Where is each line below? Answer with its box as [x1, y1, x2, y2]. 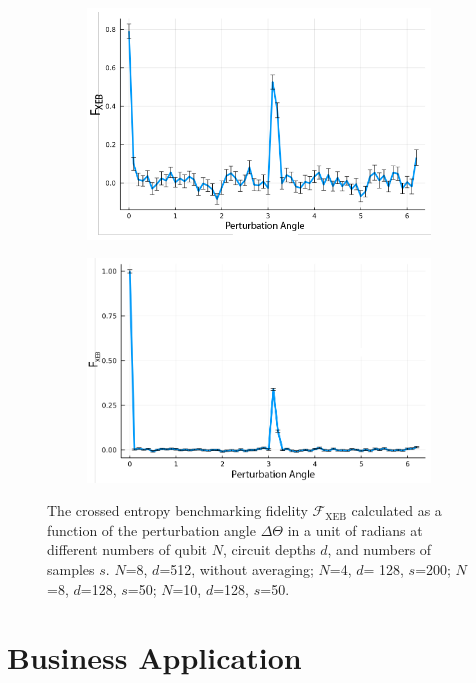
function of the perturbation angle [47, 519, 256, 540]
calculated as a [351, 500, 442, 521]
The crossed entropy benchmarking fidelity [47, 500, 308, 521]
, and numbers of [327, 539, 432, 560]
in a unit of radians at [287, 519, 423, 540]
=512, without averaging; [159, 559, 314, 580]
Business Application [7, 637, 302, 678]
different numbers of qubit [47, 539, 208, 560]
